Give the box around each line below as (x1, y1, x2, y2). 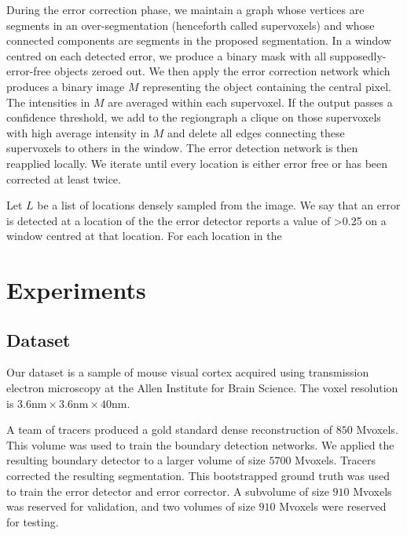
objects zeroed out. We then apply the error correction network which (54, 63, 390, 79)
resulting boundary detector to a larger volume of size (6, 452, 266, 468)
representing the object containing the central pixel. (142, 78, 391, 94)
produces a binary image (6, 78, 125, 94)
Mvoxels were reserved (279, 498, 387, 515)
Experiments (6, 274, 146, 306)
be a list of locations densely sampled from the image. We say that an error (37, 197, 401, 213)
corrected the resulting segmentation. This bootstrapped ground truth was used (6, 468, 390, 484)
